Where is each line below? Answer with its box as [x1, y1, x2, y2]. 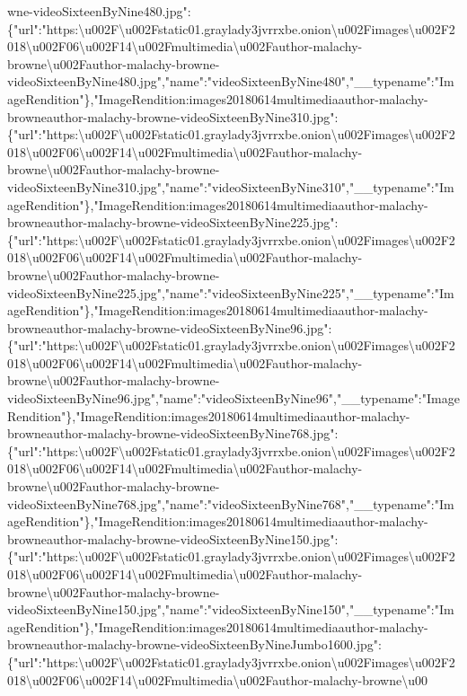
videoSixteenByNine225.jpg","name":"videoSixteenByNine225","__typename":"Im [7, 283, 454, 302]
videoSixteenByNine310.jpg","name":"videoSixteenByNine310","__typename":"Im [7, 177, 454, 196]
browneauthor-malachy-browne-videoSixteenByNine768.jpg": [7, 424, 339, 443]
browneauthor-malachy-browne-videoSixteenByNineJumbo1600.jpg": [7, 635, 382, 654]
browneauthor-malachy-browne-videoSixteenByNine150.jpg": [7, 529, 339, 548]
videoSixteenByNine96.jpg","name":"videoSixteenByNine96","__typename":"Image [7, 389, 460, 408]
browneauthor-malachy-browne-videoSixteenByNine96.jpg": [7, 318, 332, 337]
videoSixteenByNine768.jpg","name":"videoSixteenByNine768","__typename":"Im [7, 494, 454, 513]
